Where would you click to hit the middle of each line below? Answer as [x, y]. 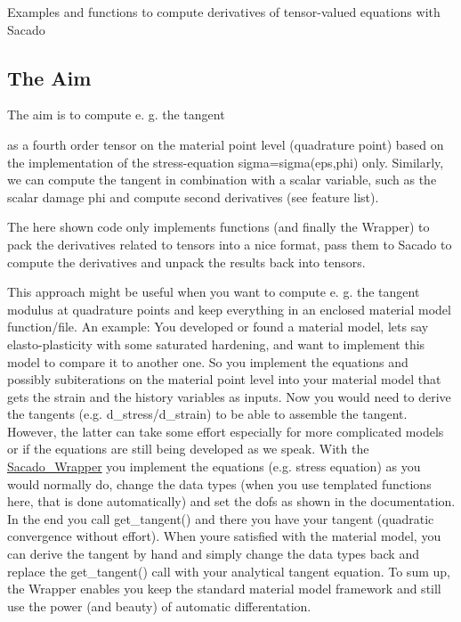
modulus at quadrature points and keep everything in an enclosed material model [229, 309]
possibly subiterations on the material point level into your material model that [224, 379]
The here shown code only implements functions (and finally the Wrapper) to [218, 227]
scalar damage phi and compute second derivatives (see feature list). [193, 196]
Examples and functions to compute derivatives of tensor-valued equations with [224, 12]
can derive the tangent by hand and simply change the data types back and [213, 554]
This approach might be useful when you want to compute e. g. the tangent [214, 292]
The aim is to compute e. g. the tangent [116, 115]
